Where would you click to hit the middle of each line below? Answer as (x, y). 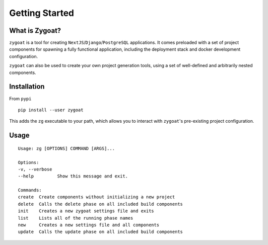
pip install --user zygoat (51, 110)
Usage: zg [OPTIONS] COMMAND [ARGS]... (67, 148)
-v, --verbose (35, 169)
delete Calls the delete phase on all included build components (100, 204)
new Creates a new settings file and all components (89, 225)
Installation (27, 87)
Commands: (30, 190)
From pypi (20, 98)
